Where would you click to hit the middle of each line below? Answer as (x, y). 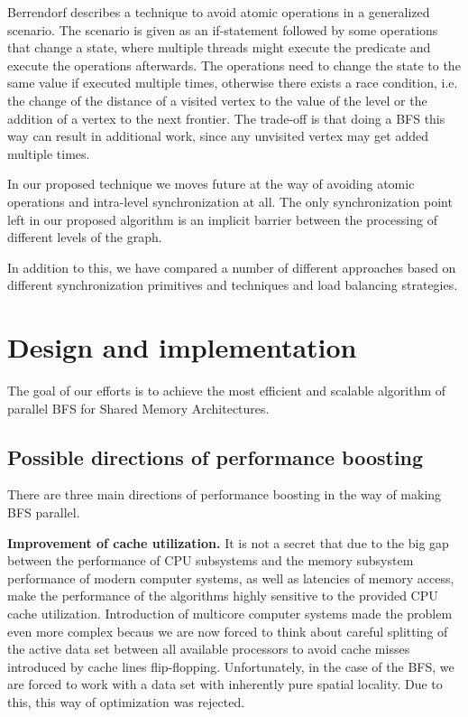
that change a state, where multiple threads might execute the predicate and (219, 47)
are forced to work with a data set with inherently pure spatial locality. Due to (225, 684)
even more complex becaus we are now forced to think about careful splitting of (228, 631)
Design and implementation (182, 347)
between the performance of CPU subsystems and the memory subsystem (211, 560)
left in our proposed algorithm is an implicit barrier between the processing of (222, 219)
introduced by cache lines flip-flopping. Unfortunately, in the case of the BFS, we (231, 666)
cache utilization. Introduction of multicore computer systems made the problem (230, 613)
